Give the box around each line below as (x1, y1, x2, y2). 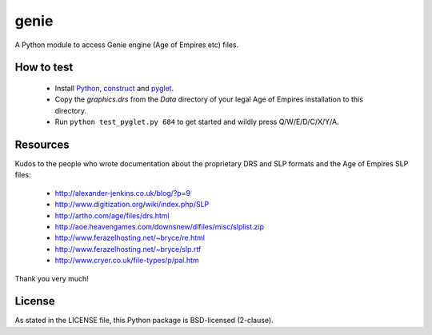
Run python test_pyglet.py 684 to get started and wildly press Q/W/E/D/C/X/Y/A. (54, 117, 339, 127)
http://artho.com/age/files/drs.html (54, 210, 170, 220)
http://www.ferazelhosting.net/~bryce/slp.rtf (54, 244, 202, 253)
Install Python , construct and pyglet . (54, 83, 174, 93)
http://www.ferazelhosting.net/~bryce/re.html (54, 233, 206, 243)
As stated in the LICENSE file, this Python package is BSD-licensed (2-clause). (14, 316, 274, 325)
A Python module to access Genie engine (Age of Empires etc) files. (14, 40, 239, 50)
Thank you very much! (14, 273, 90, 283)
